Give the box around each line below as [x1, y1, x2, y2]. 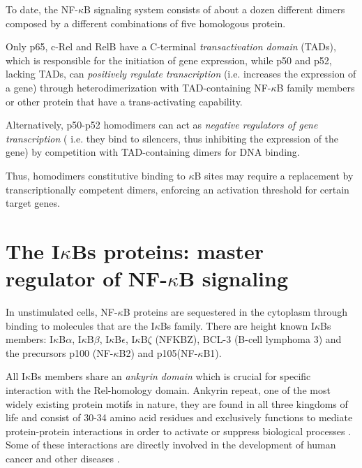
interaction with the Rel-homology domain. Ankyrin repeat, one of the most [6, 383, 331, 397]
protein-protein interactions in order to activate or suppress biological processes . [6, 423, 352, 438]
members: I [6, 332, 54, 346]
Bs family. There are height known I [160, 318, 315, 332]
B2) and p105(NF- [119, 345, 198, 360]
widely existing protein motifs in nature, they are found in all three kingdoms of [6, 396, 348, 411]
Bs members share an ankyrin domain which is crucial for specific [31, 369, 311, 383]
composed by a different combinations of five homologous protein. [6, 15, 286, 30]
